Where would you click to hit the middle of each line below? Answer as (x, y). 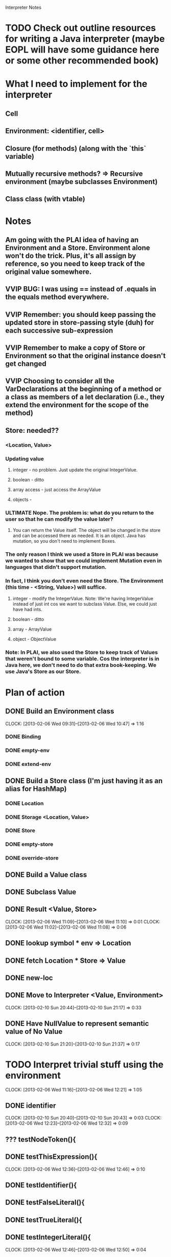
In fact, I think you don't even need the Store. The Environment (84, 581)
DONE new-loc (29, 978)
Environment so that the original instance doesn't (86, 356)
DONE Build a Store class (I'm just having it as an (84, 781)
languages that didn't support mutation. (56, 567)
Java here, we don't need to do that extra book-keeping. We (81, 665)
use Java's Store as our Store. (43, 671)
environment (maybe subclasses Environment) (81, 182)
